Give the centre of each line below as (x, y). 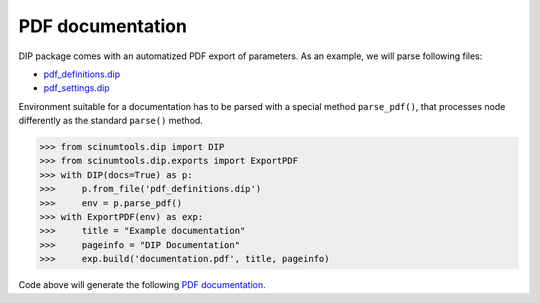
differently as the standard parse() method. (111, 121)
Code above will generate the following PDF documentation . (142, 285)
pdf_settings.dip (76, 88)
